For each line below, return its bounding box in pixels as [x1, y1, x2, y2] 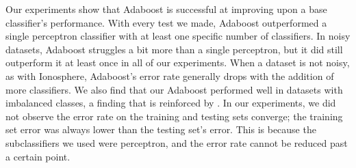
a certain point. [5, 149, 71, 163]
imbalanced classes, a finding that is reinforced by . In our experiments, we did [5, 96, 336, 110]
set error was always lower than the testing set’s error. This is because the [5, 122, 316, 137]
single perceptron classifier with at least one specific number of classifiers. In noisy [5, 29, 351, 43]
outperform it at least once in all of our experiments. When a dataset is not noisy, [5, 55, 350, 70]
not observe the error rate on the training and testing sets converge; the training [5, 109, 343, 123]
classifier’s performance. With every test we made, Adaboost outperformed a [5, 15, 327, 29]
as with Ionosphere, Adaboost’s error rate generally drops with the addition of [5, 68, 334, 83]
